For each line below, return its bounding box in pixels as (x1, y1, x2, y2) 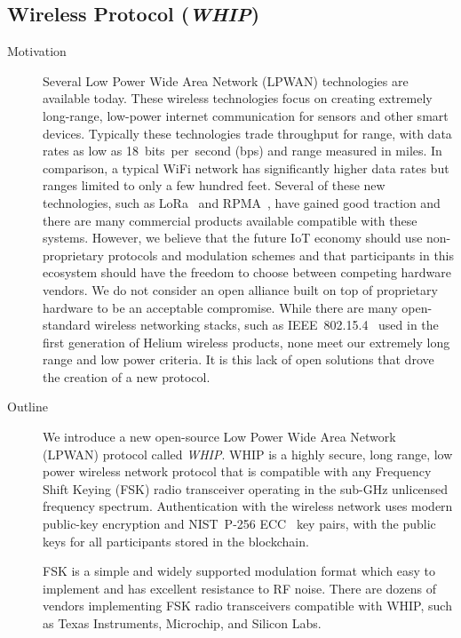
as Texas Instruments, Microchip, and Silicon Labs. (43, 614, 322, 633)
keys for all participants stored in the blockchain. (43, 531, 309, 550)
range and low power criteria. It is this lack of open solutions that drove (43, 350, 434, 369)
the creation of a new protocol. (43, 367, 211, 386)
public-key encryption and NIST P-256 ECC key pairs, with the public (43, 514, 436, 533)
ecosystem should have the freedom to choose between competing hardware (43, 263, 452, 282)
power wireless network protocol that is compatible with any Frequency (43, 462, 432, 481)
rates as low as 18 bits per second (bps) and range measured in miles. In (43, 141, 442, 160)
